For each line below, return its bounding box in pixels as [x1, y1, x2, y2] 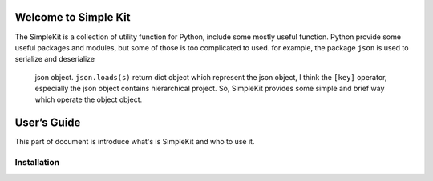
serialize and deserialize [14, 54, 95, 64]
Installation [14, 157, 60, 168]
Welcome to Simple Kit [14, 10, 131, 24]
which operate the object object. [34, 95, 143, 104]
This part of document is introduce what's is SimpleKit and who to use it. [14, 137, 255, 147]
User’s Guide [14, 116, 81, 130]
